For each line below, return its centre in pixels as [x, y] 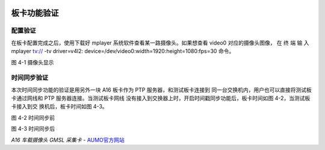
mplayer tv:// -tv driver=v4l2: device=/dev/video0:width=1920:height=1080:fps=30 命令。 [123, 51]
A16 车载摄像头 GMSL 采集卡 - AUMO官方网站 [68, 140]
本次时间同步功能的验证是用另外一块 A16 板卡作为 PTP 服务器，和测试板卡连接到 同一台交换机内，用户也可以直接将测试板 [162, 90]
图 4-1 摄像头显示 [32, 62]
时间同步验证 [30, 78]
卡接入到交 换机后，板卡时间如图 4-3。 [59, 107]
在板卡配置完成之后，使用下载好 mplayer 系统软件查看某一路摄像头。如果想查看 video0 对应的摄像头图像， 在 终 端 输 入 [160, 43]
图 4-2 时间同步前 [33, 117]
